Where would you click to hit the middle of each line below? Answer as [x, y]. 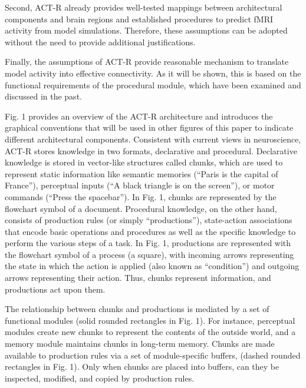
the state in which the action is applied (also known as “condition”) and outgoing [152, 266]
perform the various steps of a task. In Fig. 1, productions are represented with [148, 243]
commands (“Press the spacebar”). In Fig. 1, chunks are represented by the [141, 196]
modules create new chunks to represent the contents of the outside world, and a [150, 332]
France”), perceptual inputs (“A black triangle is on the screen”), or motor [140, 185]
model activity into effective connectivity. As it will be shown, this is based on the [153, 73]
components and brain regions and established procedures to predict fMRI [139, 19]
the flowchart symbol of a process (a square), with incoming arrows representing [149, 254]
